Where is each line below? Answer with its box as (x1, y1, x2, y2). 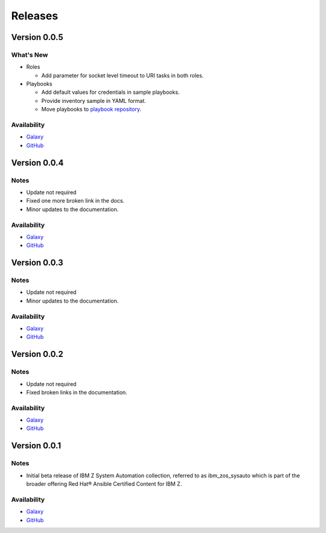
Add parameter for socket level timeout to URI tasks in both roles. (41, 71, 204, 79)
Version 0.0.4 (11, 157, 64, 168)
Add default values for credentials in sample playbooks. (41, 88, 180, 96)
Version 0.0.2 (11, 349, 63, 359)
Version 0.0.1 (11, 440, 62, 451)
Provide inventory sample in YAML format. (41, 97, 146, 104)
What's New (11, 50, 48, 59)
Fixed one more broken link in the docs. (26, 197, 125, 204)
